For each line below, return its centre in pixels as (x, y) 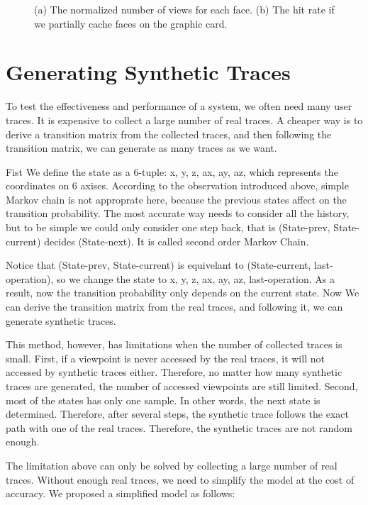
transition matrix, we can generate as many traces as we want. (141, 148)
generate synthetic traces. (61, 320)
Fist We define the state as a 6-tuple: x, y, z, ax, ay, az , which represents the (172, 171)
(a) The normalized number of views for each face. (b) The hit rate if (184, 9)
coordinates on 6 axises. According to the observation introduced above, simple (177, 185)
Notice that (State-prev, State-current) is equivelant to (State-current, (158, 265)
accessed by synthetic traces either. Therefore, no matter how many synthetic (174, 372)
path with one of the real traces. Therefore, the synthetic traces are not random (179, 427)
